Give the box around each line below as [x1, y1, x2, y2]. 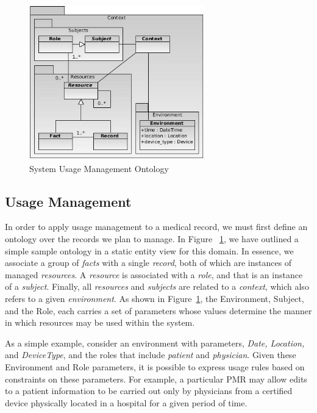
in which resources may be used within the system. [5, 316, 195, 329]
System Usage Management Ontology [29, 162, 169, 174]
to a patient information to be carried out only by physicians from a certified [5, 384, 293, 397]
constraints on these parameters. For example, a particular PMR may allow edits [5, 372, 307, 385]
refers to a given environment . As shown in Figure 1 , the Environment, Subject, [5, 292, 304, 305]
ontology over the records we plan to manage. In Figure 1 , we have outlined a [5, 232, 299, 245]
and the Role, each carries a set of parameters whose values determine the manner [5, 304, 312, 317]
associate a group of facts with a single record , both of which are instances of [5, 256, 292, 269]
